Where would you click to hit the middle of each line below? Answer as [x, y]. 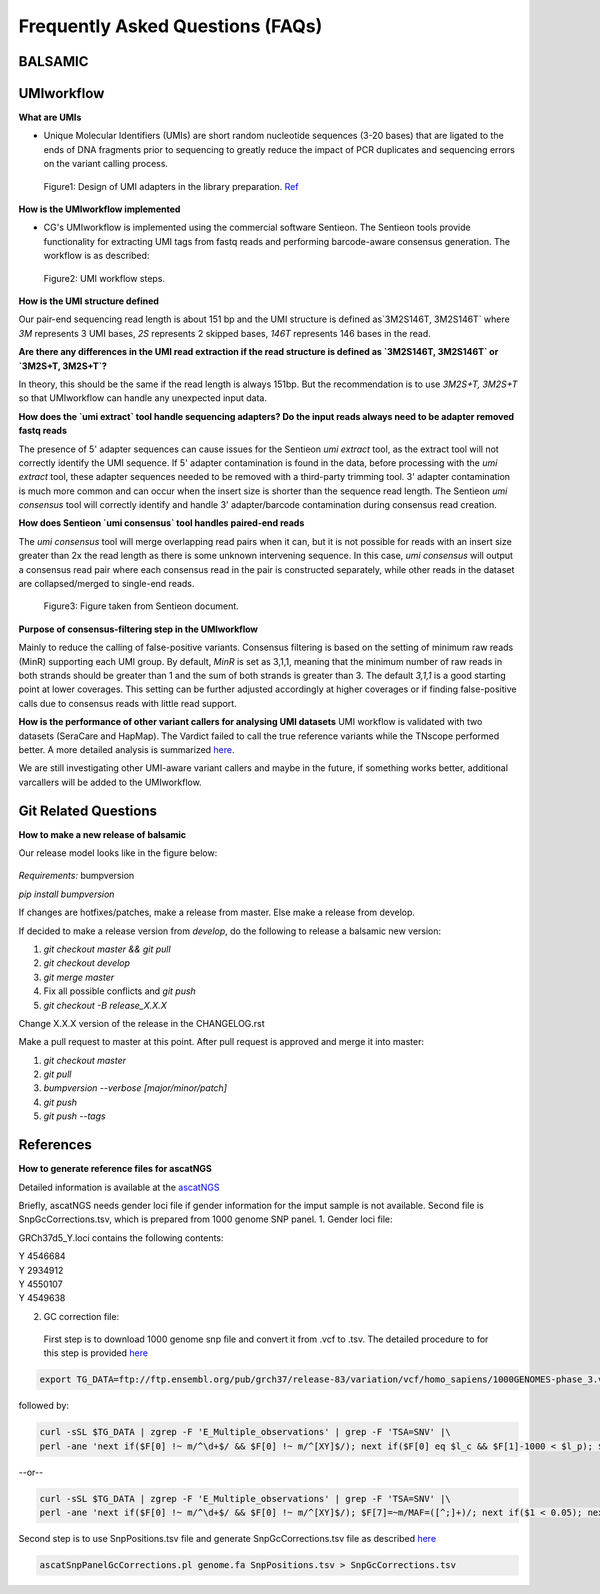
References [55, 1145]
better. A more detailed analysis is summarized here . [126, 749]
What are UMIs [50, 117]
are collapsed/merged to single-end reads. [106, 584]
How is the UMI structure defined [89, 301]
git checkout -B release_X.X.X [105, 1005]
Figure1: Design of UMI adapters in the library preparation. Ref [171, 186]
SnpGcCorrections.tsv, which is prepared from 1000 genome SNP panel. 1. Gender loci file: [206, 1219]
